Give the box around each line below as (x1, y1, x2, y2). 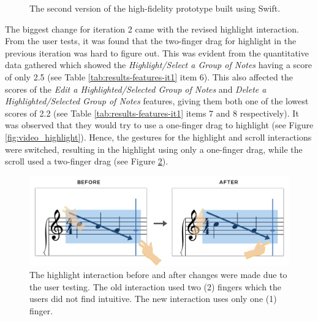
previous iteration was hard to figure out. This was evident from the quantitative (5, 46, 309, 59)
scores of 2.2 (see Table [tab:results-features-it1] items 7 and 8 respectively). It (5, 106, 299, 119)
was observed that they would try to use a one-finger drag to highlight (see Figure (5, 118, 314, 131)
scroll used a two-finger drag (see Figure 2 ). (5, 155, 168, 168)
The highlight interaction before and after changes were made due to (29, 268, 287, 281)
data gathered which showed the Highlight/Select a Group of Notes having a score (5, 58, 312, 71)
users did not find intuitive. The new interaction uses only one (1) (29, 292, 277, 305)
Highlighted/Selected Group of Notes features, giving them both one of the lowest (5, 95, 309, 107)
